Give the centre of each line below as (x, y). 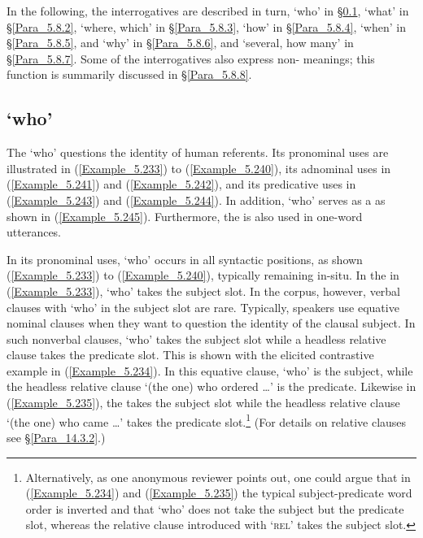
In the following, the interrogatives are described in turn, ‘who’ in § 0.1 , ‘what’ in (208, 11)
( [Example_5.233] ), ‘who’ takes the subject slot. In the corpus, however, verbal (204, 291)
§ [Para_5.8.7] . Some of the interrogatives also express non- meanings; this (191, 58)
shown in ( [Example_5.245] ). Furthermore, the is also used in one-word (185, 216)
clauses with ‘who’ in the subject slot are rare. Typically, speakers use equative (203, 307)
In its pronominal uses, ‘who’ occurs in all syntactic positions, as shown (185, 259)
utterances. (34, 232)
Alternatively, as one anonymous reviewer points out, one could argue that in (218, 477)
